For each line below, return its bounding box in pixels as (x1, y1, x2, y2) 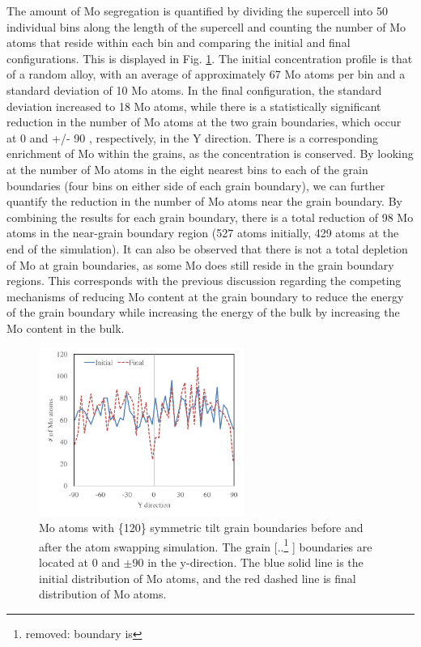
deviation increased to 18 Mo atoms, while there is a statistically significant (6, 97, 381, 114)
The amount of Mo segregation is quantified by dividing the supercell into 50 (6, 2, 388, 19)
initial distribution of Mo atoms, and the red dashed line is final (39, 569, 356, 586)
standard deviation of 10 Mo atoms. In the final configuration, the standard (6, 81, 382, 98)
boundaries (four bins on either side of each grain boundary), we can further (6, 177, 385, 194)
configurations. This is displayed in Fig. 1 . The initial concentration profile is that (6, 49, 413, 66)
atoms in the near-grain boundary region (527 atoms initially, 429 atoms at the (6, 224, 399, 241)
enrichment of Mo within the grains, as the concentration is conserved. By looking (6, 145, 414, 162)
